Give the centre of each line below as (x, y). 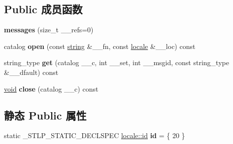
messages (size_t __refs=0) (49, 30)
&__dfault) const (31, 72)
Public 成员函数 (43, 9)
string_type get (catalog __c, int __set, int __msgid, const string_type (116, 62)
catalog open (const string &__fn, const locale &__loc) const (100, 46)
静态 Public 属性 (45, 115)
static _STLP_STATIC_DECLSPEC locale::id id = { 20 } (95, 135)
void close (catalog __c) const (51, 88)
